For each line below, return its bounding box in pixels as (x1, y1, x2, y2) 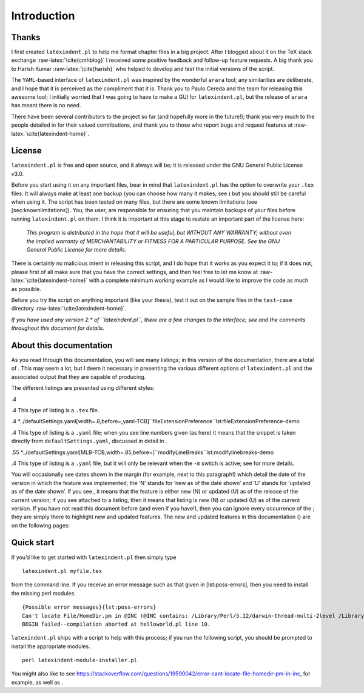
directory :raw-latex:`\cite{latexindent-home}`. (11, 305, 127, 312)
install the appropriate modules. (11, 643, 90, 650)
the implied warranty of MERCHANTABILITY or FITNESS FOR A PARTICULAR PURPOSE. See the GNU (26, 237, 280, 245)
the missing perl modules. (11, 589, 76, 597)
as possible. (11, 285, 42, 292)
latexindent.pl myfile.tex (22, 567, 103, 574)
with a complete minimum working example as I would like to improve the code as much (89, 276, 309, 284)
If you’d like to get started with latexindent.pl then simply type (11, 554, 177, 561)
